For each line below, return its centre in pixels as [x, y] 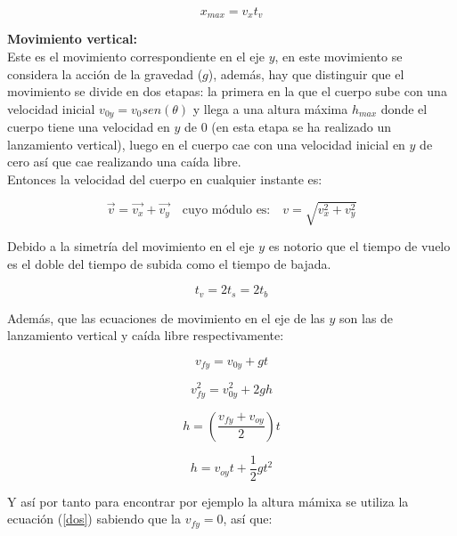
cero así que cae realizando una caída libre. [124, 162]
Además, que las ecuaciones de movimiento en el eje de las [166, 317]
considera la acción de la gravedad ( [105, 73]
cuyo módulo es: [226, 210]
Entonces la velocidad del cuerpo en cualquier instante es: [165, 179]
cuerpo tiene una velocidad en [89, 127]
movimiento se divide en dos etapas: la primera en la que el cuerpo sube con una [227, 91]
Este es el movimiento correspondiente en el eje [136, 57]
